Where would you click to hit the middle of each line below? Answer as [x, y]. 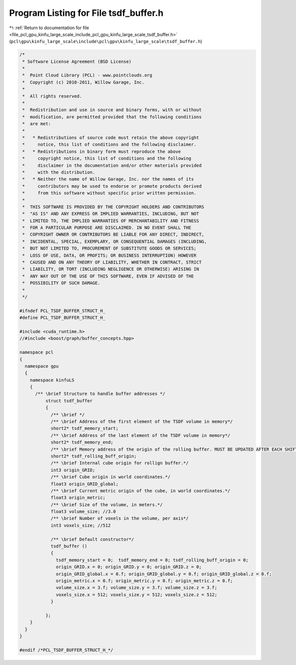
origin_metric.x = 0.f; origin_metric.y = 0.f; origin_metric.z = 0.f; [144, 581]
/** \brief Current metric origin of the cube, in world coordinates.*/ [140, 491]
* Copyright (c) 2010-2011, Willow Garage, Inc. [84, 82]
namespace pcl [37, 352]
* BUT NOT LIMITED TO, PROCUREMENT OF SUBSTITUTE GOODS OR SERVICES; [110, 248]
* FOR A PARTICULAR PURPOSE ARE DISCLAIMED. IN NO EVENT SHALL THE [107, 228]
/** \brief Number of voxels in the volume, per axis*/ [120, 519]
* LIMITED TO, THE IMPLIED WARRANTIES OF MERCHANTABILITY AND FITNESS [111, 221]
